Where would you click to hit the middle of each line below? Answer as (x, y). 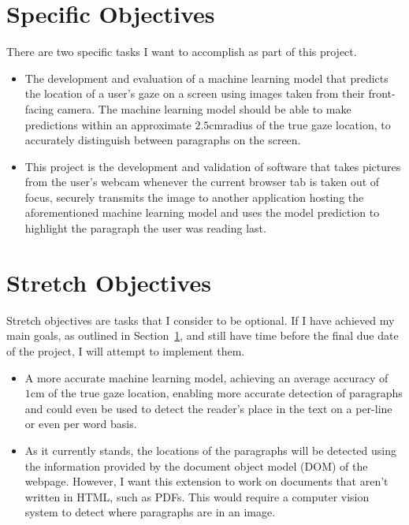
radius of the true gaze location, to (307, 124)
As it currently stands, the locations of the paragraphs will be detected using (210, 450)
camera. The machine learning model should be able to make (204, 108)
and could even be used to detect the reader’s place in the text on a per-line (208, 408)
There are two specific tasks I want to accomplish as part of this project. (182, 52)
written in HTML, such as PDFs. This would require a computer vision (197, 496)
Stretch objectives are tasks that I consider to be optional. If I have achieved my (201, 320)
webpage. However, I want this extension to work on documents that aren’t (206, 481)
